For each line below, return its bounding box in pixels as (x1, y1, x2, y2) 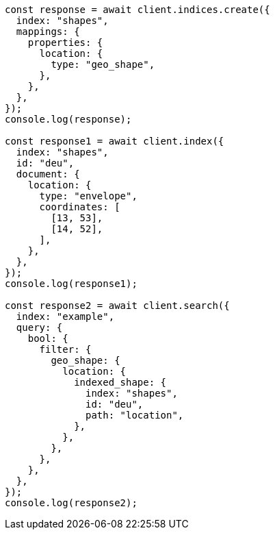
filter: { (39, 344, 92, 355)
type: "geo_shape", (51, 59, 155, 70)
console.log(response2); (5, 497, 137, 508)
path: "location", (86, 410, 184, 421)
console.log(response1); (5, 278, 137, 289)
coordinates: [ (39, 201, 120, 212)
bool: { (27, 333, 68, 344)
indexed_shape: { (74, 377, 167, 388)
